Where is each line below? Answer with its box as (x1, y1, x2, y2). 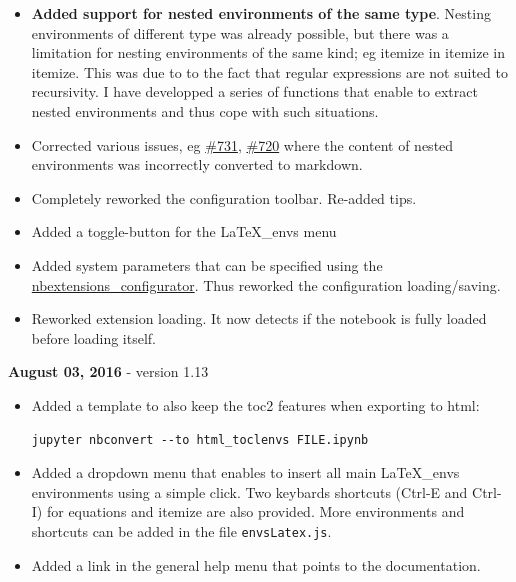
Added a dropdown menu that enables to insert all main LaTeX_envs (31, 462, 460, 483)
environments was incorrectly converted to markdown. (31, 154, 363, 175)
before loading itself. (31, 327, 156, 348)
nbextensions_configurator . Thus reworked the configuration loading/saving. (31, 274, 501, 295)
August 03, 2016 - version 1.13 (8, 361, 209, 382)
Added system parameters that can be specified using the (31, 254, 383, 275)
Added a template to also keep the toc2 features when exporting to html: (31, 394, 480, 415)
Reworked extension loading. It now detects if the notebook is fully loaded (31, 308, 487, 329)
